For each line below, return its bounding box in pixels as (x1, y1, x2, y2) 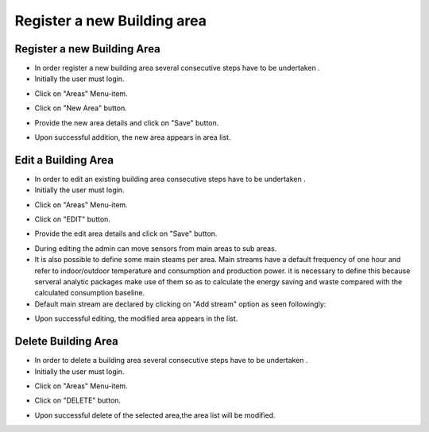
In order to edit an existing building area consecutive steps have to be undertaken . (34, 174, 306, 183)
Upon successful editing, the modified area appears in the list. (34, 314, 238, 323)
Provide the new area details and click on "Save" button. (34, 118, 219, 127)
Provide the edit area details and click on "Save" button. (34, 229, 218, 238)
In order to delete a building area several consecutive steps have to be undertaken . (34, 356, 308, 365)
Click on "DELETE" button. (34, 395, 122, 405)
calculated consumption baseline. (34, 288, 145, 298)
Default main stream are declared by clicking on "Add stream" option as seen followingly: (34, 299, 327, 309)
